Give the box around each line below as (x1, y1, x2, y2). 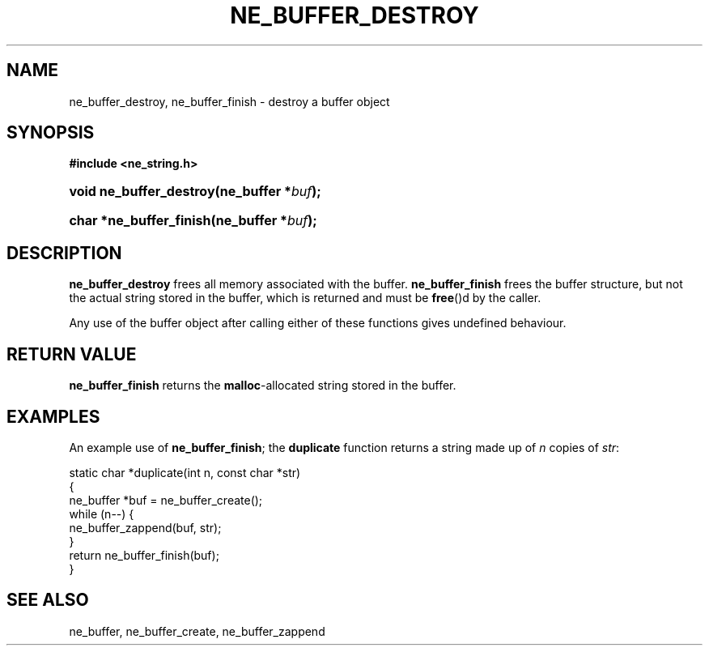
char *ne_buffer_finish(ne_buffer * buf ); (69, 212, 317, 229)
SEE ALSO (6, 590, 89, 611)
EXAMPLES (6, 406, 100, 427)
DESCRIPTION (6, 242, 122, 263)
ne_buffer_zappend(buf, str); (69, 520, 222, 535)
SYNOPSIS (6, 122, 95, 143)
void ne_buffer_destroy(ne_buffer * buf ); (69, 183, 321, 200)
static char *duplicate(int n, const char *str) (69, 465, 301, 479)
